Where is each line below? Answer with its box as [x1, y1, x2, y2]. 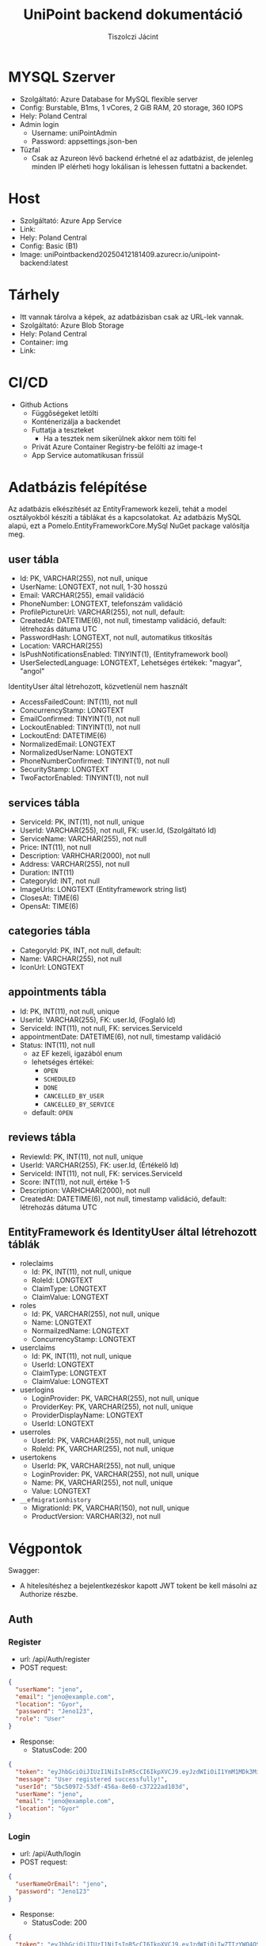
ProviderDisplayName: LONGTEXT [31, 1410, 144, 1420]
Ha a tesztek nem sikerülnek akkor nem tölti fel [43, 433, 196, 443]
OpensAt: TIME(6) [19, 902, 79, 911]
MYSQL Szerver [8, 67, 116, 86]
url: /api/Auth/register [19, 1654, 90, 1663]
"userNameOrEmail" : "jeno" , [15, 1880, 108, 1888]
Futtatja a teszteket [31, 425, 94, 434]
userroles [19, 1427, 51, 1437]
